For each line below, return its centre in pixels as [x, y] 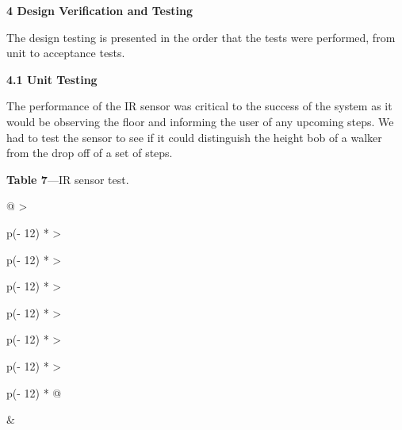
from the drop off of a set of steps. [90, 153]
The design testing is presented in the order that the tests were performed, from [201, 37]
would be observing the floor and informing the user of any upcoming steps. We [200, 121]
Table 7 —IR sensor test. [68, 179]
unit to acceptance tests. [66, 53]
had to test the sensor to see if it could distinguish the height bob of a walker [194, 137]
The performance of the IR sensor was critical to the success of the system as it [199, 106]
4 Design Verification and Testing [100, 10]
